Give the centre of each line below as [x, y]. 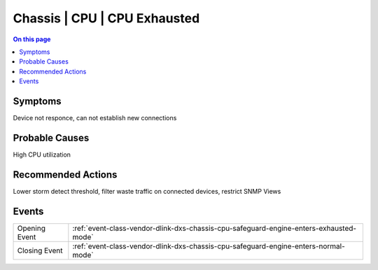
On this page [32, 39]
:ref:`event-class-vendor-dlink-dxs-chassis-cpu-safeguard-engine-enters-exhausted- [215, 228]
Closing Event [40, 250]
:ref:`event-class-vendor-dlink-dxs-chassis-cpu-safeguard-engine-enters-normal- [209, 246]
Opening [31, 228]
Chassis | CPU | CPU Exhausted [106, 18]
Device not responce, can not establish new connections [95, 118]
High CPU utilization [42, 155]
